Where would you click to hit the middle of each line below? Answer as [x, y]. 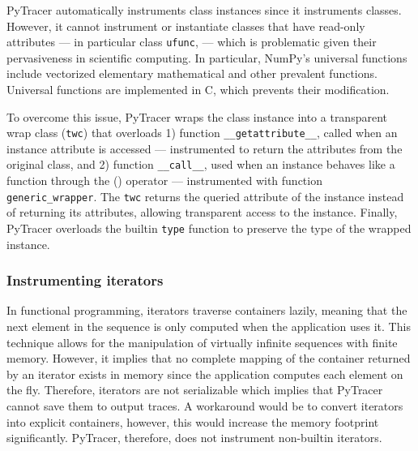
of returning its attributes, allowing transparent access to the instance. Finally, [202, 212]
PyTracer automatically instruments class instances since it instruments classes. [204, 10]
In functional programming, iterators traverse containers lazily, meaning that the [207, 310]
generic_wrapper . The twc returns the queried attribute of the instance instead [205, 196]
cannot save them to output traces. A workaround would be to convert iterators [205, 406]
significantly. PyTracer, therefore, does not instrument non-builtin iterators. [194, 438]
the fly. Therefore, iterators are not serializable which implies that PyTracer [195, 390]
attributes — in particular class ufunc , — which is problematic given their [192, 42]
